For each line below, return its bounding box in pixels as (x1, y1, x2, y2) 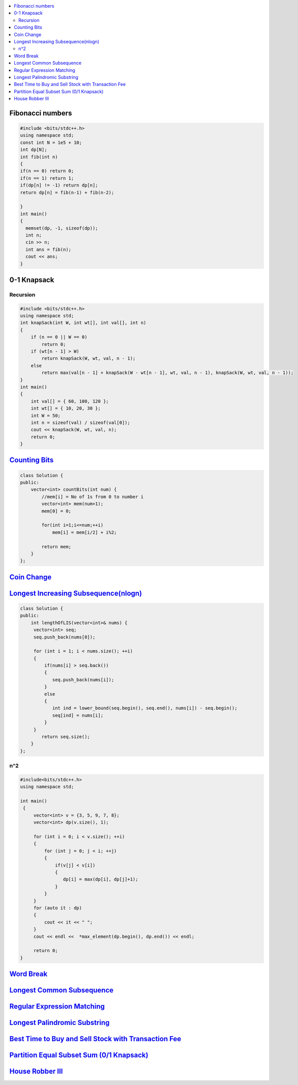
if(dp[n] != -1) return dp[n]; (20, 182, 99, 188)
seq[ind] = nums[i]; (52, 712, 104, 718)
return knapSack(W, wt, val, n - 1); (41, 355, 136, 361)
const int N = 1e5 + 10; (20, 140, 82, 145)
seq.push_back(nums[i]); (52, 677, 114, 682)
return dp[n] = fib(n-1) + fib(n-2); (20, 189, 114, 196)
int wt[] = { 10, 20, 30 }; (31, 405, 101, 411)
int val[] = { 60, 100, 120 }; (31, 398, 109, 404)
